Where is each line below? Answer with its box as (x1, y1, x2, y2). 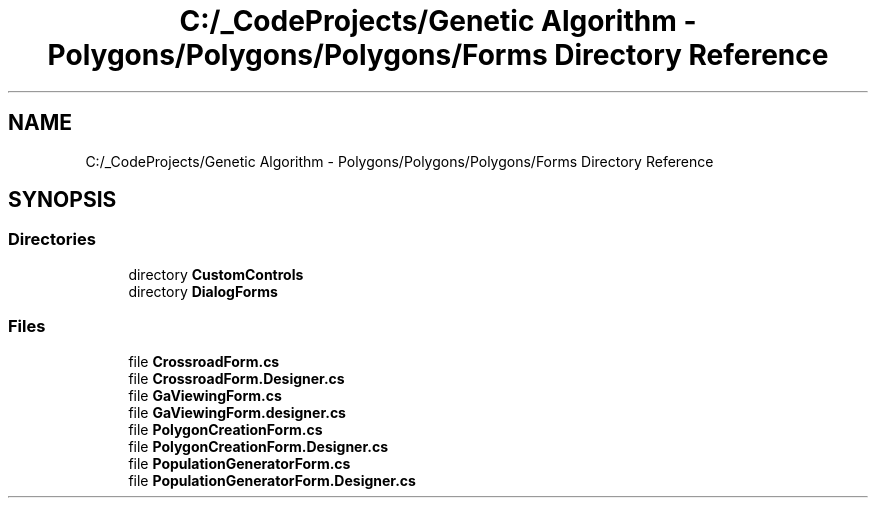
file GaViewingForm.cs (128, 386, 282, 404)
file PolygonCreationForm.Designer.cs (128, 437, 389, 455)
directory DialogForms (128, 282, 278, 300)
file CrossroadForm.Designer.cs (128, 369, 345, 387)
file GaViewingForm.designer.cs (128, 403, 346, 421)
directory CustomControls (128, 265, 304, 283)
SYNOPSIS (8, 187, 117, 213)
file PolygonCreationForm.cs (128, 420, 323, 438)
